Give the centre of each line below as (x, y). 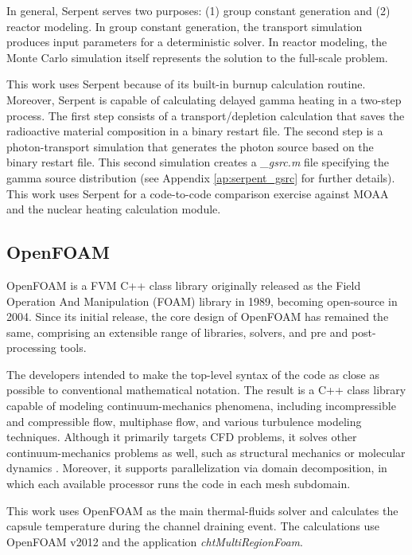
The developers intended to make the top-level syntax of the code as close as (193, 374)
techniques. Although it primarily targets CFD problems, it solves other (182, 437)
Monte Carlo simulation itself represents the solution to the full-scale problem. (197, 57)
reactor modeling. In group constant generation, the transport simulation (185, 26)
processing (31, 348)
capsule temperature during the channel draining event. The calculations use (193, 526)
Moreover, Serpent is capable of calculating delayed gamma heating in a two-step (204, 99)
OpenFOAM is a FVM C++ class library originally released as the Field (184, 285)
